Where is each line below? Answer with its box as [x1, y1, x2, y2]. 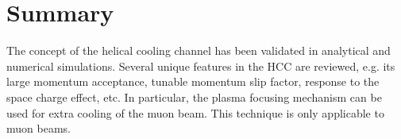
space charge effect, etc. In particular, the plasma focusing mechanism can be [6, 88, 382, 105]
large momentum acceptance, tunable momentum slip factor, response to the [6, 73, 380, 90]
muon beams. [6, 120, 71, 137]
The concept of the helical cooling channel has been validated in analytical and [6, 42, 391, 59]
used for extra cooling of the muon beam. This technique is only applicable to [6, 104, 384, 121]
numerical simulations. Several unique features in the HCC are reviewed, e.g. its [6, 57, 395, 74]
